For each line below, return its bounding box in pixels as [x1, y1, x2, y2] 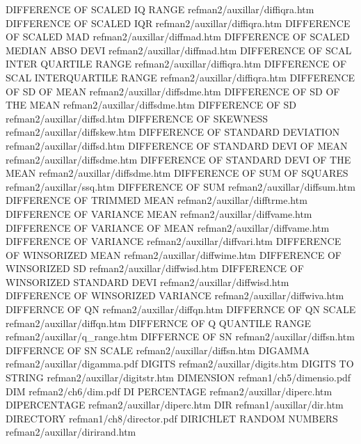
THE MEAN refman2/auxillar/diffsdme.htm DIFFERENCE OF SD [6, 97, 297, 112]
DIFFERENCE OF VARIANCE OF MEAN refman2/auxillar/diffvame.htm [6, 220, 330, 235]
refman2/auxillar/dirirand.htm [6, 425, 136, 439]
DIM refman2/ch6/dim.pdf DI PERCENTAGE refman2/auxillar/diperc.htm [6, 383, 332, 398]
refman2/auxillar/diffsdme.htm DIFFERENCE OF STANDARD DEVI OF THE [6, 152, 351, 166]
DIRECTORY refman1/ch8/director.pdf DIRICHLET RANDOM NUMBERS [6, 411, 338, 425]
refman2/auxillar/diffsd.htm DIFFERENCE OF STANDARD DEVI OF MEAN [6, 138, 348, 152]
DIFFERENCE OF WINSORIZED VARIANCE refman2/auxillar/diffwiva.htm [6, 288, 344, 303]
